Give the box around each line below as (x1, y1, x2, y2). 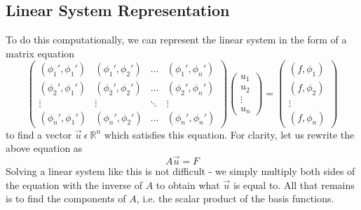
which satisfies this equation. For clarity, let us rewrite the (104, 127, 355, 141)
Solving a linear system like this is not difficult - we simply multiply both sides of (6, 163, 355, 178)
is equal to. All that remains (233, 177, 355, 192)
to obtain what (156, 177, 220, 192)
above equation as (6, 141, 83, 155)
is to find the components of (6, 191, 126, 206)
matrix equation (6, 45, 75, 60)
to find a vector (6, 127, 72, 141)
